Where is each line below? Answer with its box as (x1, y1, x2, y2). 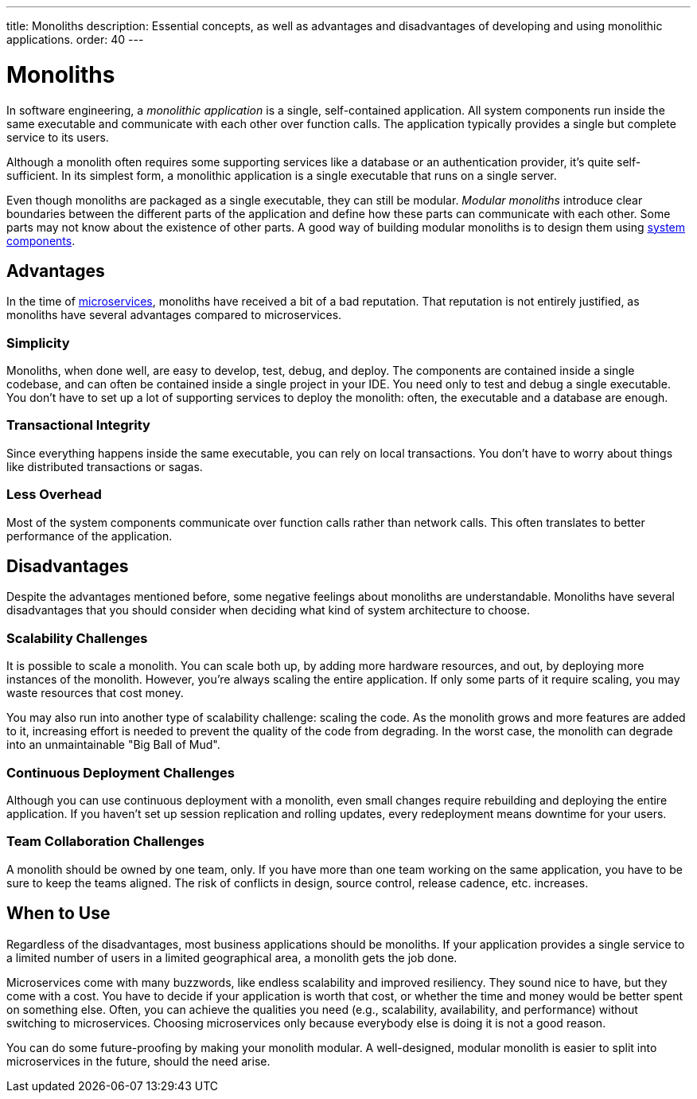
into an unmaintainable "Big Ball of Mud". (6, 738, 220, 752)
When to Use (6, 903, 111, 924)
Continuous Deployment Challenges (6, 764, 235, 781)
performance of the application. (6, 528, 173, 543)
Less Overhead (6, 486, 102, 503)
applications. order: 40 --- (6, 33, 144, 46)
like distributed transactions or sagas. (6, 459, 203, 474)
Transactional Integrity (6, 417, 150, 434)
